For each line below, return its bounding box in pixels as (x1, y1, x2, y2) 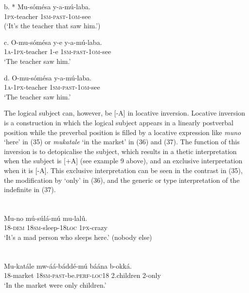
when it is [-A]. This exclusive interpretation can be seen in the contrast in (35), (4, 165, 243, 175)
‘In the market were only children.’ (4, 280, 107, 290)
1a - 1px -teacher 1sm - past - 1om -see (4, 82, 100, 92)
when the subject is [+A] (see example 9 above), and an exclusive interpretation (4, 156, 243, 166)
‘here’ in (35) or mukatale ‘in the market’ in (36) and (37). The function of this (4, 137, 240, 147)
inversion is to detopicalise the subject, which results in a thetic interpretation (4, 146, 237, 156)
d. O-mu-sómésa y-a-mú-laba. (4, 72, 92, 82)
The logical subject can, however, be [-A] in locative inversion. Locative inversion (4, 108, 245, 118)
